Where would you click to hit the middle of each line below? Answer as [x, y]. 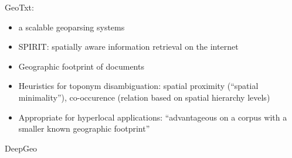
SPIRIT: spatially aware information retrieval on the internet [128, 47]
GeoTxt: [19, 7]
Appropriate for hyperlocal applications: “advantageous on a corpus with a [153, 117]
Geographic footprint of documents [81, 66]
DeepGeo [21, 148]
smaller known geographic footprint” [84, 128]
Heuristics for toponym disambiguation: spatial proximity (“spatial [138, 86]
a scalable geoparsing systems [72, 27]
